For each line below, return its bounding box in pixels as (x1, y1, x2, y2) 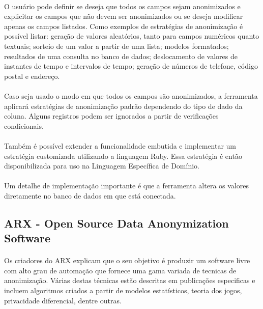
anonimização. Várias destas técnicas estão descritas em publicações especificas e (4, 275, 255, 286)
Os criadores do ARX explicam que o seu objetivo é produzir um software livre (4, 255, 250, 266)
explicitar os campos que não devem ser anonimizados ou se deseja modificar (4, 11, 243, 21)
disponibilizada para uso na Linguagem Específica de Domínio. (4, 160, 199, 171)
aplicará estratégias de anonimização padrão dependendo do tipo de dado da (4, 100, 243, 111)
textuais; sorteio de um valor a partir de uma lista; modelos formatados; (4, 40, 229, 51)
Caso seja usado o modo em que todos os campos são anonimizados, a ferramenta (4, 90, 258, 101)
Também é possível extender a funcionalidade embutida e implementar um (4, 140, 236, 151)
